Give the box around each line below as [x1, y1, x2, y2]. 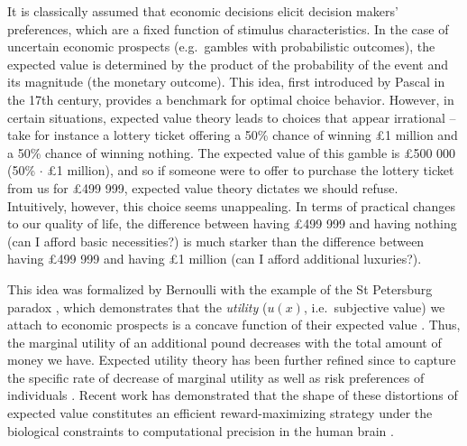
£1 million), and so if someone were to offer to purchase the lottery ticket [47, 161, 454, 180]
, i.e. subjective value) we [303, 297, 445, 316]
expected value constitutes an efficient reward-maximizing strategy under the [7, 404, 433, 423]
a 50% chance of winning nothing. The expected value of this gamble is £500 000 [7, 143, 456, 162]
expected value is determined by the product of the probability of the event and [7, 54, 449, 73]
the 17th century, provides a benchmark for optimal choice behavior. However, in [7, 89, 454, 108]
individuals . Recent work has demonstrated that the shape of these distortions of [7, 386, 458, 404]
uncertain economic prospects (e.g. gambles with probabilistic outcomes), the [7, 37, 435, 56]
